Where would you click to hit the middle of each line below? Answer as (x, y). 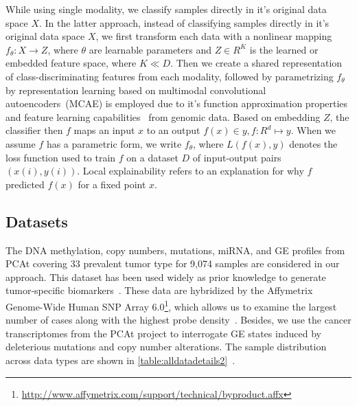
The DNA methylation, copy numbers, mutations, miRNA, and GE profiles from (175, 250)
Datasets (37, 221)
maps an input (104, 130)
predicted (25, 184)
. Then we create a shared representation (256, 63)
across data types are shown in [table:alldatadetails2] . (120, 360)
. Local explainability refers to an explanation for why (191, 171)
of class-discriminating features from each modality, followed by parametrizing (170, 76)
